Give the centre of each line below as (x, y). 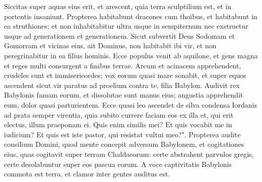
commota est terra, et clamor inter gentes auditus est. (87, 174)
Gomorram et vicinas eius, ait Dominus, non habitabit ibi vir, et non (110, 46)
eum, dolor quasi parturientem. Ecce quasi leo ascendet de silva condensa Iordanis (131, 104)
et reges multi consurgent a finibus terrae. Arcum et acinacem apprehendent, (123, 65)
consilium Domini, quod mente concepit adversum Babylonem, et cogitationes (124, 144)
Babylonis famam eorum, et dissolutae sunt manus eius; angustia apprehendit (124, 95)
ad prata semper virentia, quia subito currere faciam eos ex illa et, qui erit (119, 114)
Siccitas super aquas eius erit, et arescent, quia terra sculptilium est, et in (118, 6)
